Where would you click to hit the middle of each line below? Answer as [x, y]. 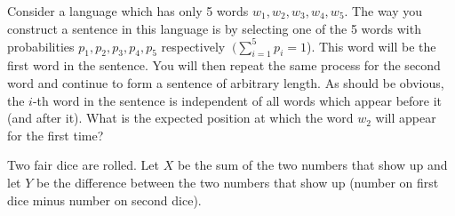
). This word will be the [371, 46]
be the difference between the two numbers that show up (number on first [238, 183]
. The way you [383, 11]
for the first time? [56, 135]
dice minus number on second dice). [104, 200]
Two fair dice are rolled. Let [84, 165]
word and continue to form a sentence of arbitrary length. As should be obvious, [226, 83]
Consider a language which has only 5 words [128, 11]
